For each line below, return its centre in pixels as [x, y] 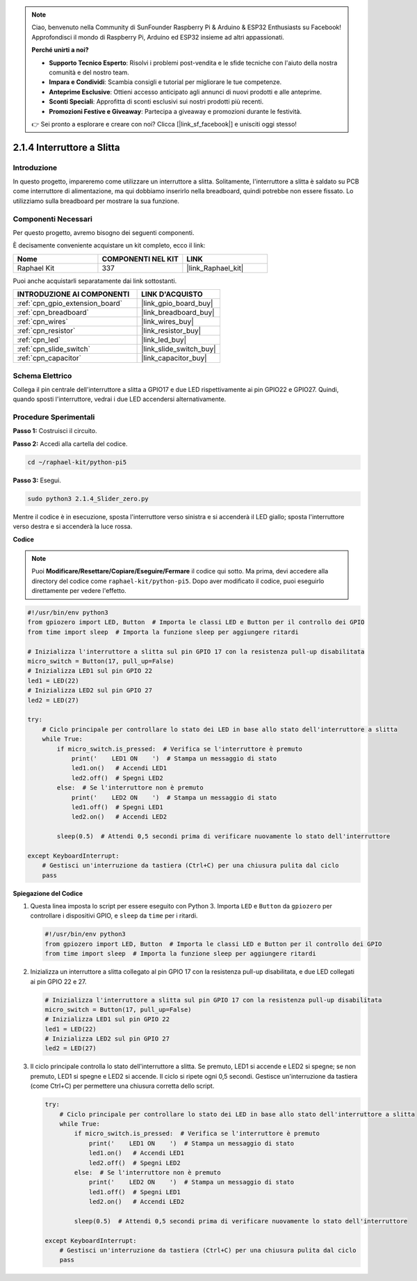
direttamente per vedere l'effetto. [79, 591]
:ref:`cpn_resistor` [46, 331]
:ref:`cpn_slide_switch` [54, 349]
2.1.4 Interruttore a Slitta [66, 147]
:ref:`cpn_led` [39, 340]
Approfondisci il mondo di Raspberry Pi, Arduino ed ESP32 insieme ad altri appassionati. [158, 37]
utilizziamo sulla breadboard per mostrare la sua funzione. [96, 201]
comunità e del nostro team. [89, 72]
